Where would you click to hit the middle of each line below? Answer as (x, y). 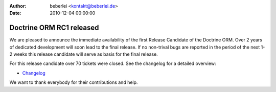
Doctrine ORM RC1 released (54, 28)
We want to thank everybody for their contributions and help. (74, 82)
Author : (18, 6)
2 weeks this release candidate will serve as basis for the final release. (84, 54)
